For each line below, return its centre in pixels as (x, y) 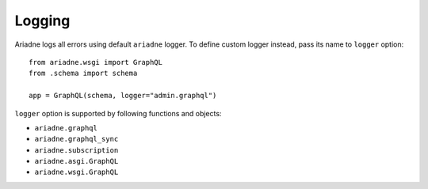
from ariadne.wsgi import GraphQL (96, 62)
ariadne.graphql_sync (76, 139)
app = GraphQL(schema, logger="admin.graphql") (123, 96)
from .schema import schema (83, 74)
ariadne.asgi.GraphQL (76, 161)
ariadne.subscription (76, 150)
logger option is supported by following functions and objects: (118, 113)
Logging (42, 21)
